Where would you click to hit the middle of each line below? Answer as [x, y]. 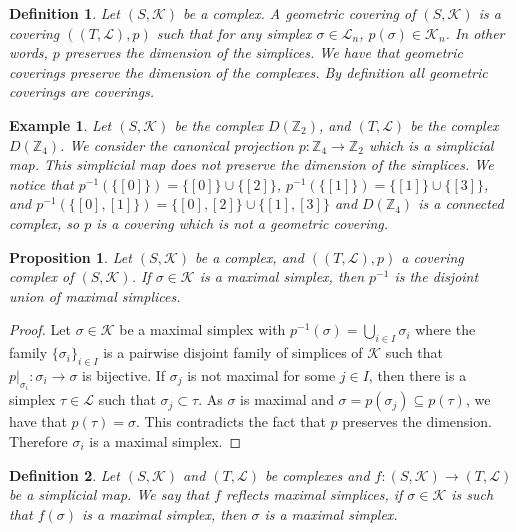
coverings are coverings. [82, 91]
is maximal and [287, 399]
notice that [41, 183]
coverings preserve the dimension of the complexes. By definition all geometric [248, 71]
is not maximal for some [261, 374]
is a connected [461, 203]
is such [472, 494]
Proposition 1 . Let [70, 256]
